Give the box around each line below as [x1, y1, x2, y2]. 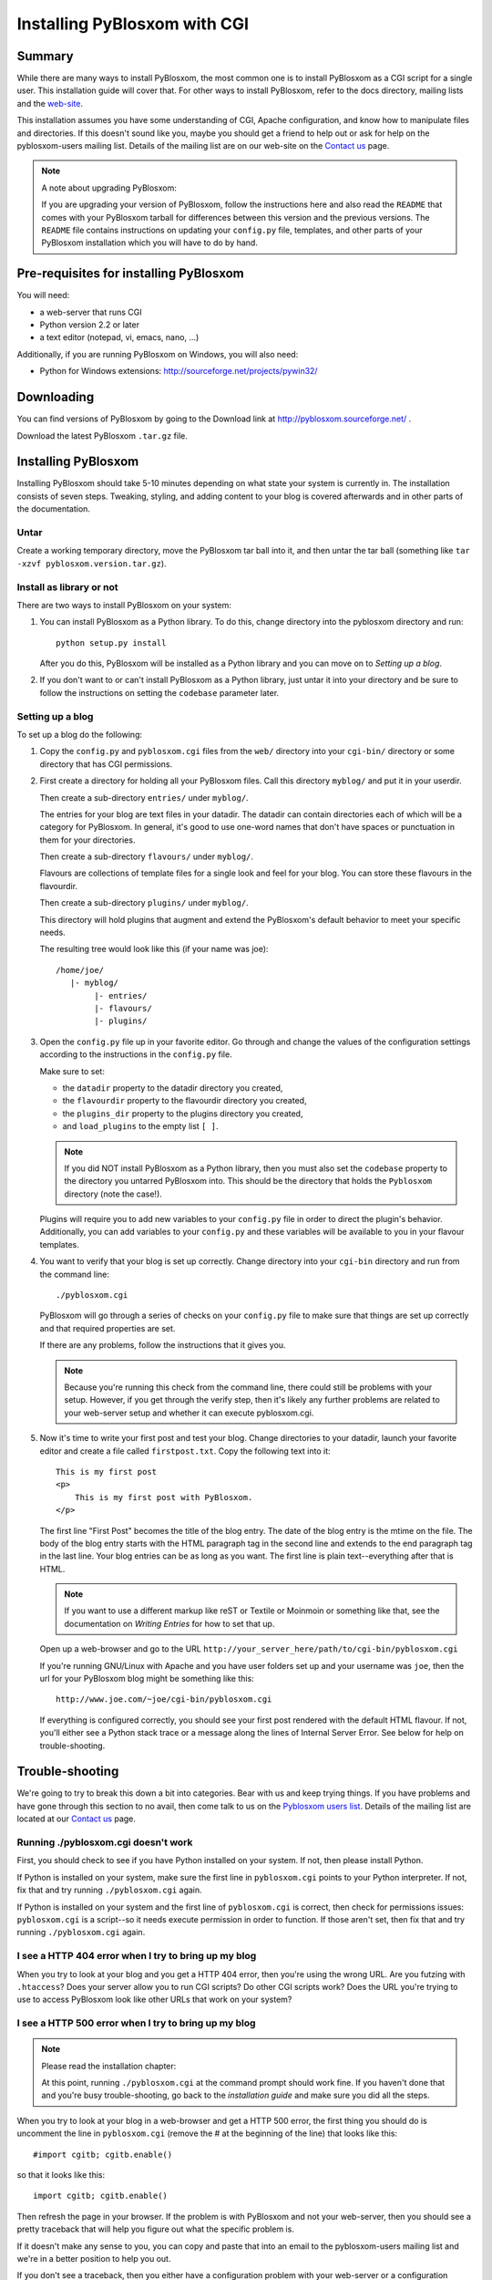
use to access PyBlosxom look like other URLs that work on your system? [16, 1994, 292, 2005]
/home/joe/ [56, 965, 105, 975]
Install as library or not [16, 580, 118, 593]
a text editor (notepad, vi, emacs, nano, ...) [39, 332, 200, 343]
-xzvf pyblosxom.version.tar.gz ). [16, 557, 168, 569]
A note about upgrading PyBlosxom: [41, 182, 177, 193]
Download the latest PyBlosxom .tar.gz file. [16, 430, 189, 441]
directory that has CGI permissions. [39, 758, 173, 770]
